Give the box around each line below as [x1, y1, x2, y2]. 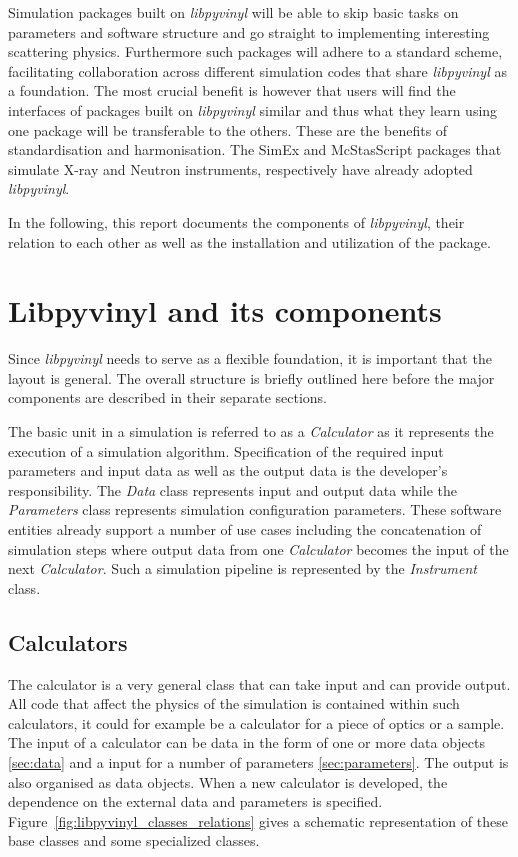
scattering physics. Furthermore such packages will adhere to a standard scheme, [8, 41, 503, 62]
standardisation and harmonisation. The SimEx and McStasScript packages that [8, 139, 502, 160]
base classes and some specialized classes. [8, 830, 260, 851]
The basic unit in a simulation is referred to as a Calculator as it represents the [8, 421, 494, 442]
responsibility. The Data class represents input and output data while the [8, 479, 457, 500]
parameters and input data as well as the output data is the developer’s [8, 460, 448, 481]
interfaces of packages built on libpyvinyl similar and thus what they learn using [8, 99, 498, 120]
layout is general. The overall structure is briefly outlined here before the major [8, 367, 495, 388]
